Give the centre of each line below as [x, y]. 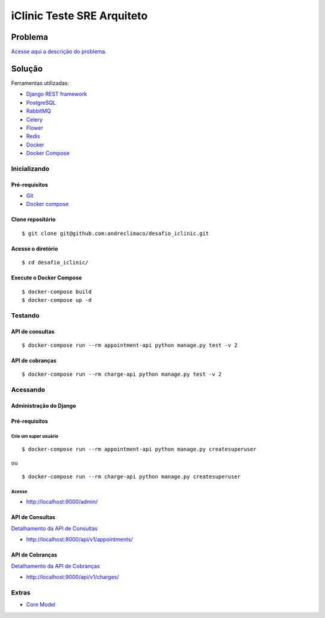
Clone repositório [33, 219]
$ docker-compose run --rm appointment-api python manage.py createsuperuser [139, 449]
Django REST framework [57, 94]
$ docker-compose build [57, 292]
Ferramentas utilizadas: [40, 83]
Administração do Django [44, 405]
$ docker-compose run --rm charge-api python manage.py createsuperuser [131, 477]
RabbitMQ [39, 111]
